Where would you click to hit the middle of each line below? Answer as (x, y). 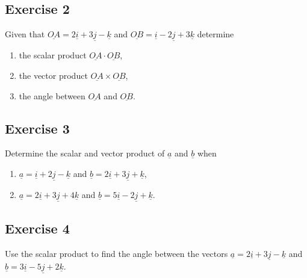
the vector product (53, 76)
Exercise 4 (37, 228)
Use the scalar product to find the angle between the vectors (116, 253)
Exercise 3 (37, 128)
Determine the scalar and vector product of (85, 153)
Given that (25, 34)
